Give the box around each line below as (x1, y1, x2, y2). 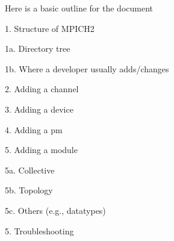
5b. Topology (5, 184, 53, 196)
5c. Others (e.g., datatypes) (5, 204, 106, 216)
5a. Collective (5, 163, 55, 176)
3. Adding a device (5, 102, 73, 115)
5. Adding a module (5, 143, 78, 156)
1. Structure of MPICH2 (5, 22, 95, 34)
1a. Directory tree (5, 42, 70, 55)
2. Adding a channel (5, 83, 79, 95)
